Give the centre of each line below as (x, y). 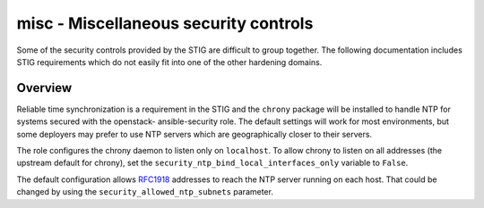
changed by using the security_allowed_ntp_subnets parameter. (145, 192)
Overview (44, 88)
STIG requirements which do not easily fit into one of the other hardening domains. (169, 62)
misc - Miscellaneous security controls (165, 23)
